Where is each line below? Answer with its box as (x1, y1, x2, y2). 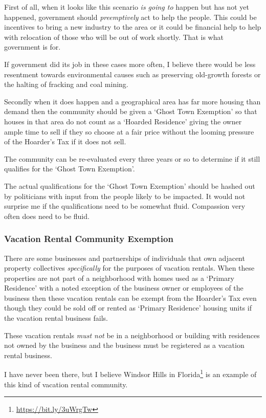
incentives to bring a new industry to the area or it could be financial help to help (4, 21, 261, 32)
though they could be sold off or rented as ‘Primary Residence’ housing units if (4, 302, 252, 313)
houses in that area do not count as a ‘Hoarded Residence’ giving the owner (4, 116, 242, 126)
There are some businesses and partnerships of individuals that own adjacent (4, 252, 245, 263)
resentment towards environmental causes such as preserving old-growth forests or (4, 69, 261, 79)
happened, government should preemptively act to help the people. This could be (4, 11, 257, 22)
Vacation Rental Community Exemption (4, 232, 173, 245)
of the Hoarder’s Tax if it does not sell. (4, 136, 126, 147)
